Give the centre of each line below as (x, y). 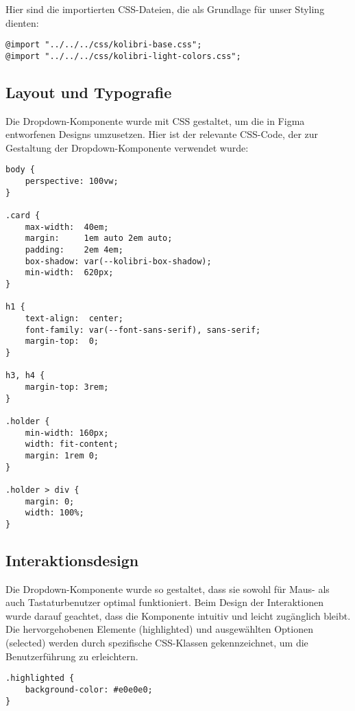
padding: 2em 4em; (74, 250)
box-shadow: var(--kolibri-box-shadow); (118, 261)
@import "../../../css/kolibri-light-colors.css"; (123, 56)
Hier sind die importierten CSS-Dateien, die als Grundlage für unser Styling (165, 9)
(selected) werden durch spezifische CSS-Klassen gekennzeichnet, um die (157, 643)
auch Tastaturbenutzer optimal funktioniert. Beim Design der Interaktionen (164, 602)
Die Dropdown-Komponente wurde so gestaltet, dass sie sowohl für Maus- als (168, 588)
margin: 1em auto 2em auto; (99, 238)
